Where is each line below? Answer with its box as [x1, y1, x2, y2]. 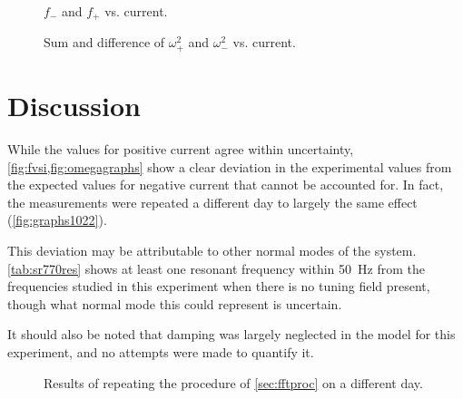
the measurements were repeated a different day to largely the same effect [7, 192, 418, 211]
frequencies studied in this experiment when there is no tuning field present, [7, 277, 430, 296]
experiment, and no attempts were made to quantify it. [7, 342, 314, 361]
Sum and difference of [44, 33, 165, 52]
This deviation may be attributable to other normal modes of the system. [7, 241, 417, 259]
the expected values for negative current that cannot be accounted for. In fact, [7, 175, 444, 194]
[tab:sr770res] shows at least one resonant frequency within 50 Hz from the [7, 258, 425, 277]
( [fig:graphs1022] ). [7, 210, 107, 229]
